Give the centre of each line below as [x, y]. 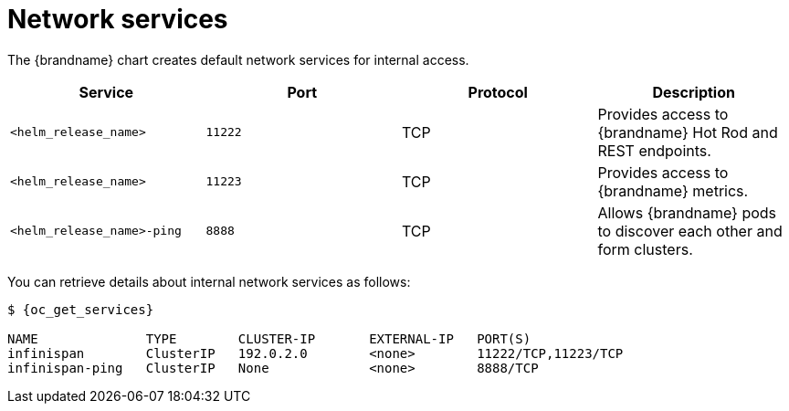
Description [694, 92]
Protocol [498, 92]
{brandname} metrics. [673, 190]
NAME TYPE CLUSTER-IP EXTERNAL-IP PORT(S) [269, 338]
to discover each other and [690, 231]
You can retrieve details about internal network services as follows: [209, 281]
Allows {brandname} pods [687, 212]
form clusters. [645, 249]
